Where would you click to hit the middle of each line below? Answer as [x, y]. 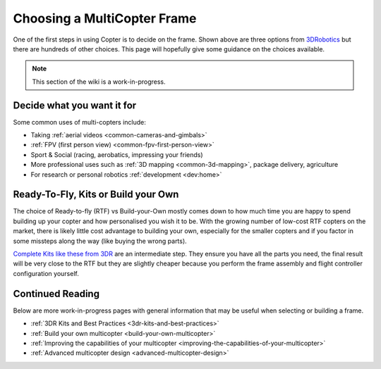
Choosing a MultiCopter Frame [105, 18]
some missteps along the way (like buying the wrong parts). [100, 241]
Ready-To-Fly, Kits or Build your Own [96, 195]
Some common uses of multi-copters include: [79, 122]
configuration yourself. [46, 273]
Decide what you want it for [75, 105]
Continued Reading [56, 293]
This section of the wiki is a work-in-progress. [99, 82]
